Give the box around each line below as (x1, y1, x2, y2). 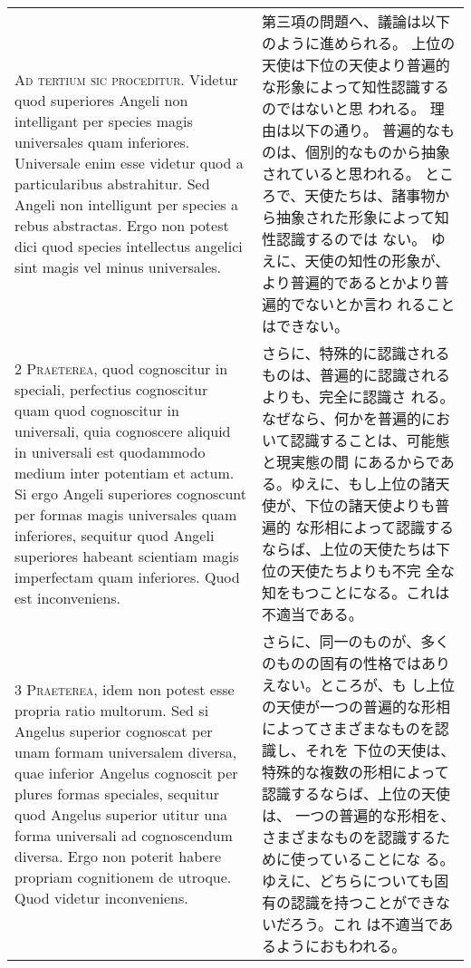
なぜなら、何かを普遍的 (262, 408, 422, 429)
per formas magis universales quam (14, 504, 237, 525)
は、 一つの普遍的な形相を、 (262, 805, 456, 826)
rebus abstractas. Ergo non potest (14, 215, 229, 236)
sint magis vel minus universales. (14, 257, 222, 277)
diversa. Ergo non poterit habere (14, 845, 222, 866)
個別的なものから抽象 (305, 141, 451, 162)
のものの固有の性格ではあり (262, 653, 451, 673)
